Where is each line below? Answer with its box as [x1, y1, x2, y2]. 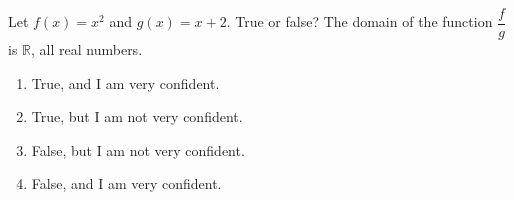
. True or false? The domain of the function [226, 11, 493, 32]
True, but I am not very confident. [31, 106, 243, 127]
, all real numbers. [31, 39, 143, 60]
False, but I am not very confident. [31, 139, 245, 160]
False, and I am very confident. [31, 173, 222, 194]
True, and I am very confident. [31, 72, 220, 93]
